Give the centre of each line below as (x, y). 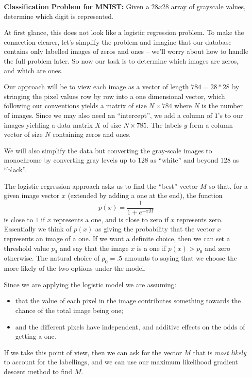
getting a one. (36, 336)
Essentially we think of (38, 229)
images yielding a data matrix (48, 124)
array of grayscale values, (208, 6)
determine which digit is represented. (59, 16)
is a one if (151, 248)
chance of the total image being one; (69, 310)
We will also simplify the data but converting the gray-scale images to (108, 150)
